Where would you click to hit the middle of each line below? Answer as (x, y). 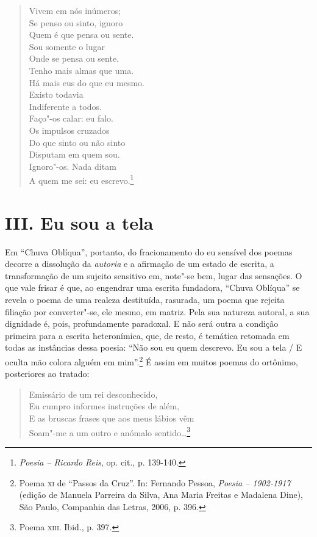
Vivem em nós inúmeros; (75, 10)
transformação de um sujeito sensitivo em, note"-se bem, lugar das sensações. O (154, 275)
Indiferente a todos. (65, 106)
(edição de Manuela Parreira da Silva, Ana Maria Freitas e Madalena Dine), (161, 495)
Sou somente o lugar (67, 46)
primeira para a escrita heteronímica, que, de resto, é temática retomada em (147, 335)
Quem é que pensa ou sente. (81, 35)
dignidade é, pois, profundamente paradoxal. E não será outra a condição (142, 323)
